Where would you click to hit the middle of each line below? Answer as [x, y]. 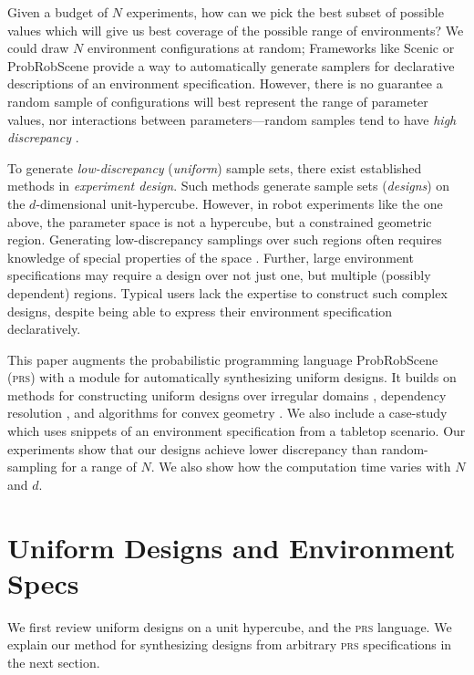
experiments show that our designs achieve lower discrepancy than [192, 448]
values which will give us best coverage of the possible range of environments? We [236, 30]
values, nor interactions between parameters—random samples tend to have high [232, 119]
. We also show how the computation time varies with [301, 467]
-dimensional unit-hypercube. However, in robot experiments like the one [239, 203]
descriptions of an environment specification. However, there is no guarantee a [225, 83]
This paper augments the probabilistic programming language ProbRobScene [223, 359]
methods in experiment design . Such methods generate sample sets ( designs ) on [229, 186]
